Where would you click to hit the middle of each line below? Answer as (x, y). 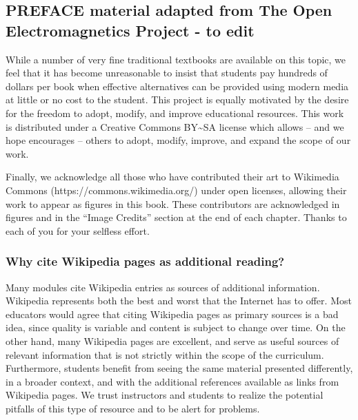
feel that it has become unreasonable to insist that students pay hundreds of (167, 73)
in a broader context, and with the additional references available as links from (172, 381)
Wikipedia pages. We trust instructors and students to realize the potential (165, 395)
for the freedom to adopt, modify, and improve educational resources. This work (175, 113)
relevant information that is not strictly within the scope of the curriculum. (165, 354)
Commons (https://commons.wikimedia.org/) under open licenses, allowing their (176, 190)
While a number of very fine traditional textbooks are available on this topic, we (176, 59)
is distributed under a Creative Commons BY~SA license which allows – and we (175, 126)
